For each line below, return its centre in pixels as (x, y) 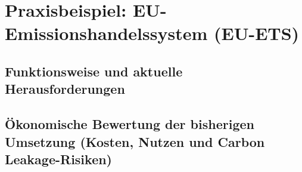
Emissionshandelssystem (106, 33)
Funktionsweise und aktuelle (94, 71)
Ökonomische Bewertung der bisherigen (130, 124)
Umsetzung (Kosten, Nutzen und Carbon (135, 141)
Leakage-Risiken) (59, 159)
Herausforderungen (65, 89)
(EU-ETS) (256, 33)
